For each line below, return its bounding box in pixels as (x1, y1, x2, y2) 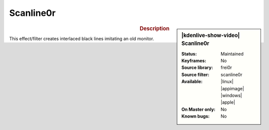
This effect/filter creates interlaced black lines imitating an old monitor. (9, 35, 154, 42)
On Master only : (181, 106, 216, 112)
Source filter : (181, 71, 209, 77)
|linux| (221, 78, 234, 84)
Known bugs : (181, 113, 210, 119)
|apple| (221, 99, 235, 105)
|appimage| (221, 85, 244, 91)
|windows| (221, 92, 242, 99)
